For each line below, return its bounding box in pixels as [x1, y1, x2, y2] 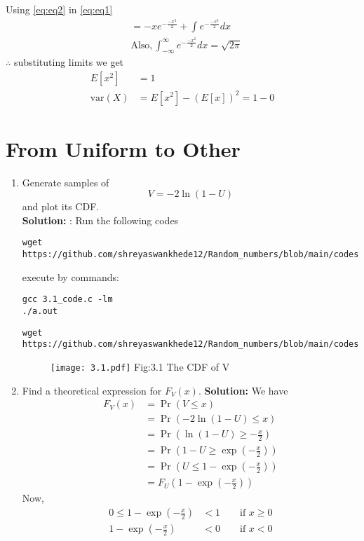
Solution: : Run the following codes [22, 212, 179, 227]
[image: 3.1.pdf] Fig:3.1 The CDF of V [50, 359, 230, 374]
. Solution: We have [198, 383, 288, 397]
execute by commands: [22, 269, 119, 284]
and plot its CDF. [22, 199, 100, 214]
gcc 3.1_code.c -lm [22, 294, 113, 305]
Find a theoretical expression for [22, 383, 162, 397]
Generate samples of [22, 174, 109, 189]
